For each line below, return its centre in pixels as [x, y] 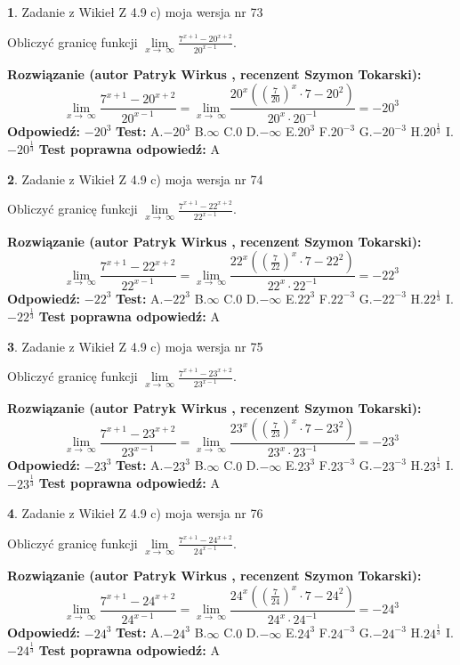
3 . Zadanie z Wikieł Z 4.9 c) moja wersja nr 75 [135, 346]
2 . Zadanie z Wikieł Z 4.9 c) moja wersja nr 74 [135, 178]
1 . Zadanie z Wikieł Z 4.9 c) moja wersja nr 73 [135, 12]
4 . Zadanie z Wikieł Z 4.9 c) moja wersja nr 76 [135, 513]
